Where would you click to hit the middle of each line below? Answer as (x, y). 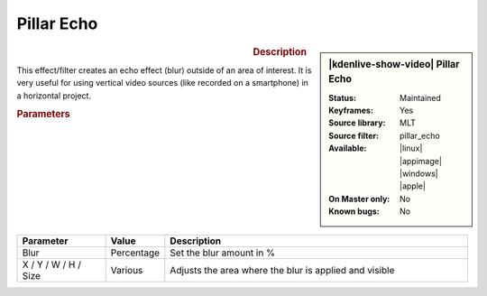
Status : (342, 97)
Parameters (44, 115)
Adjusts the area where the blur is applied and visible (282, 270)
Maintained (421, 97)
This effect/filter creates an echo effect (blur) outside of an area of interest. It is (164, 70)
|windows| (419, 174)
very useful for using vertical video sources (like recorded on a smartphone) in (162, 83)
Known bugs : (354, 211)
